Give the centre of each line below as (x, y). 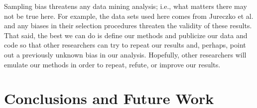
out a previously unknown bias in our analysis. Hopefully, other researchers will (125, 54)
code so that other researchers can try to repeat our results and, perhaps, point (125, 45)
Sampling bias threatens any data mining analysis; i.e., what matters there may (126, 6)
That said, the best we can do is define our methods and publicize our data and (126, 35)
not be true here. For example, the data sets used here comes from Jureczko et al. (129, 16)
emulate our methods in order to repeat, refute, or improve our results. (112, 64)
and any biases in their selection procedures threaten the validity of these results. (128, 26)
